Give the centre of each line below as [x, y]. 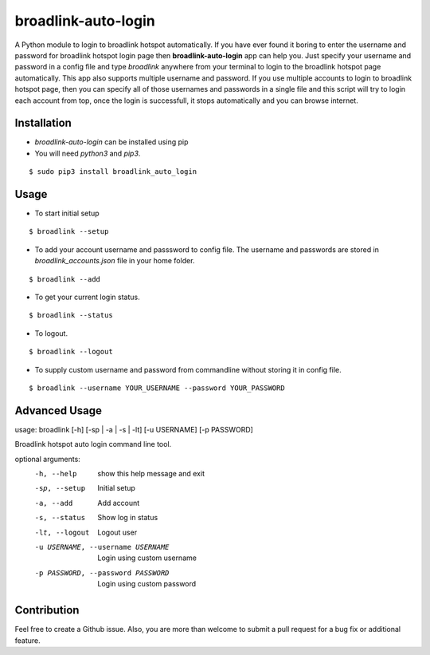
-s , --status [60, 518]
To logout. [51, 333]
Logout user [117, 532]
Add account [119, 503]
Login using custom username [147, 558]
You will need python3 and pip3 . [88, 153]
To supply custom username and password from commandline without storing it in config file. [188, 369]
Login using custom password [147, 584]
